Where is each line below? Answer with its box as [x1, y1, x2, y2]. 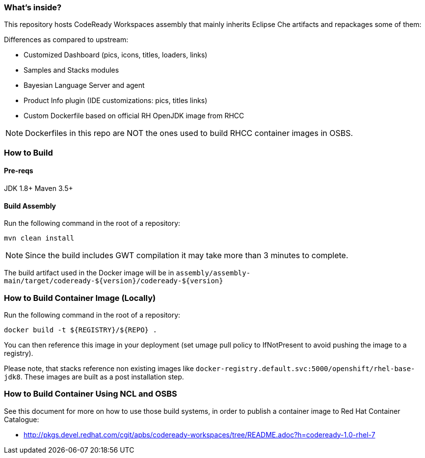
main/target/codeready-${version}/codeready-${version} [4, 277, 223, 285]
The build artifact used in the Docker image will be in [4, 269, 174, 277]
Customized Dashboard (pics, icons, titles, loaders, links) [24, 51, 208, 59]
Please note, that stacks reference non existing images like [4, 364, 194, 373]
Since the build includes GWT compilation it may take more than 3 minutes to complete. [25, 250, 348, 261]
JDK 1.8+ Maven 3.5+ [4, 184, 73, 192]
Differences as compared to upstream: [4, 35, 129, 44]
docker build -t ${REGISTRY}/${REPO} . [4, 325, 157, 334]
